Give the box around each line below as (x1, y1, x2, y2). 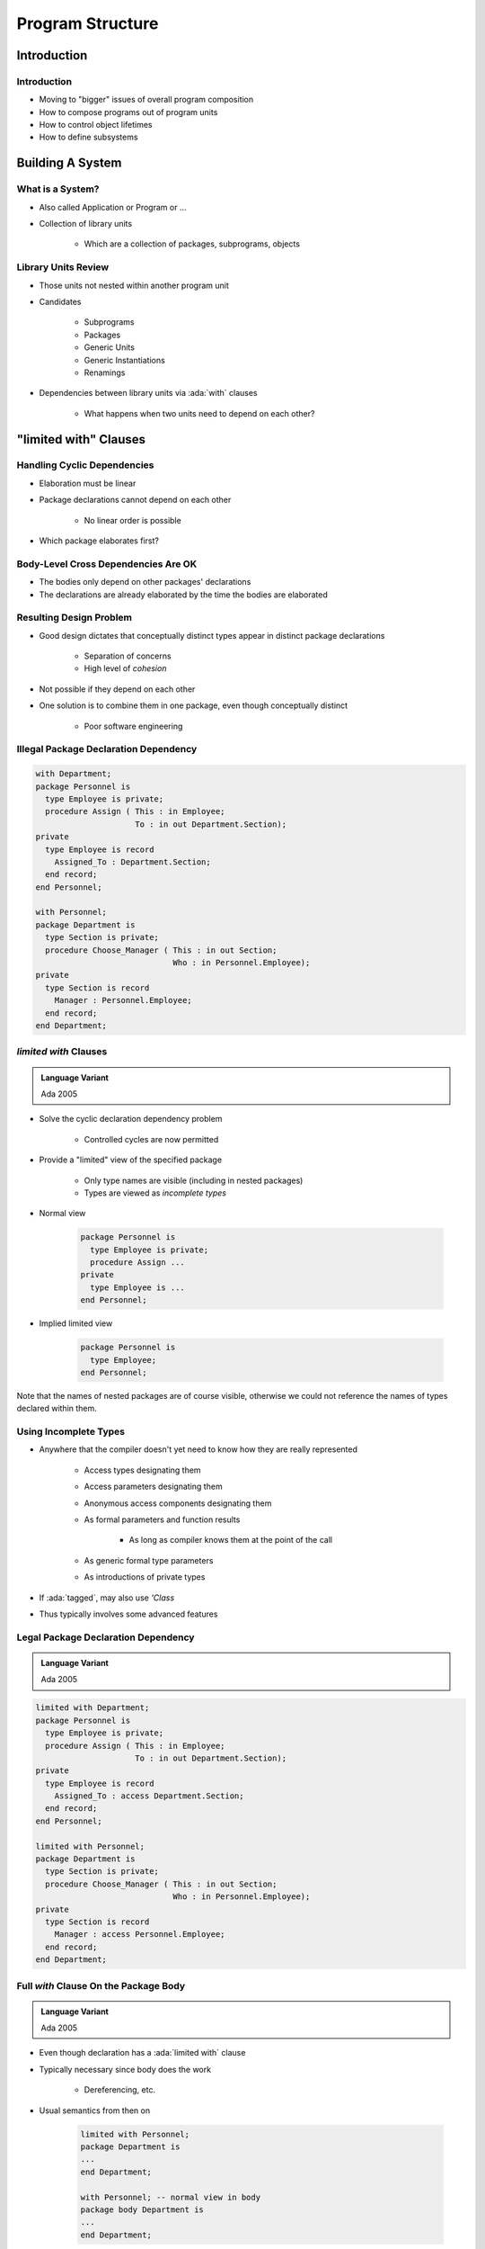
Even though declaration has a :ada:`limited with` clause (39, 2047, 246, 2058)
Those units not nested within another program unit (39, 280, 229, 291)
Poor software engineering (84, 721, 183, 731)
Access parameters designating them (84, 1481, 224, 1492)
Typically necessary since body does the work (39, 2064, 211, 2074)
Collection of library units (39, 219, 133, 229)
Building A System (16, 156, 122, 171)
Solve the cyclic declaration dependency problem (39, 1114, 223, 1124)
